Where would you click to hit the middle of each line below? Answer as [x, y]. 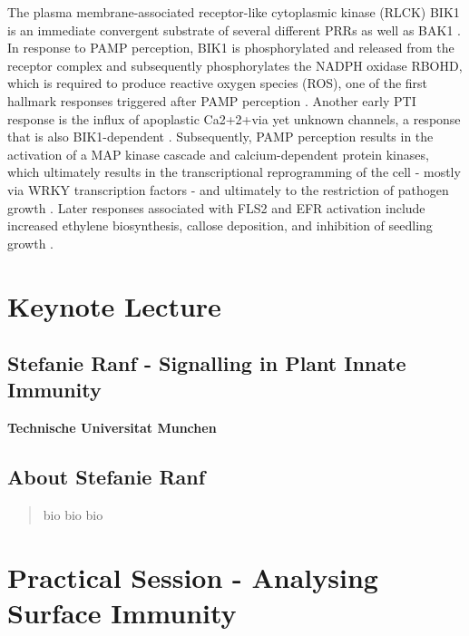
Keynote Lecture [114, 305]
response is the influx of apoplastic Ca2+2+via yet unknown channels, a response [234, 118]
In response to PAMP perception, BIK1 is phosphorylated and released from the [231, 48]
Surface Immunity [122, 613]
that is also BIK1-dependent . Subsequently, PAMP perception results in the [220, 137]
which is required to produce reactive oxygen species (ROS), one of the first [218, 83]
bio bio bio [73, 515]
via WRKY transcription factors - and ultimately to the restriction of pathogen [228, 189]
